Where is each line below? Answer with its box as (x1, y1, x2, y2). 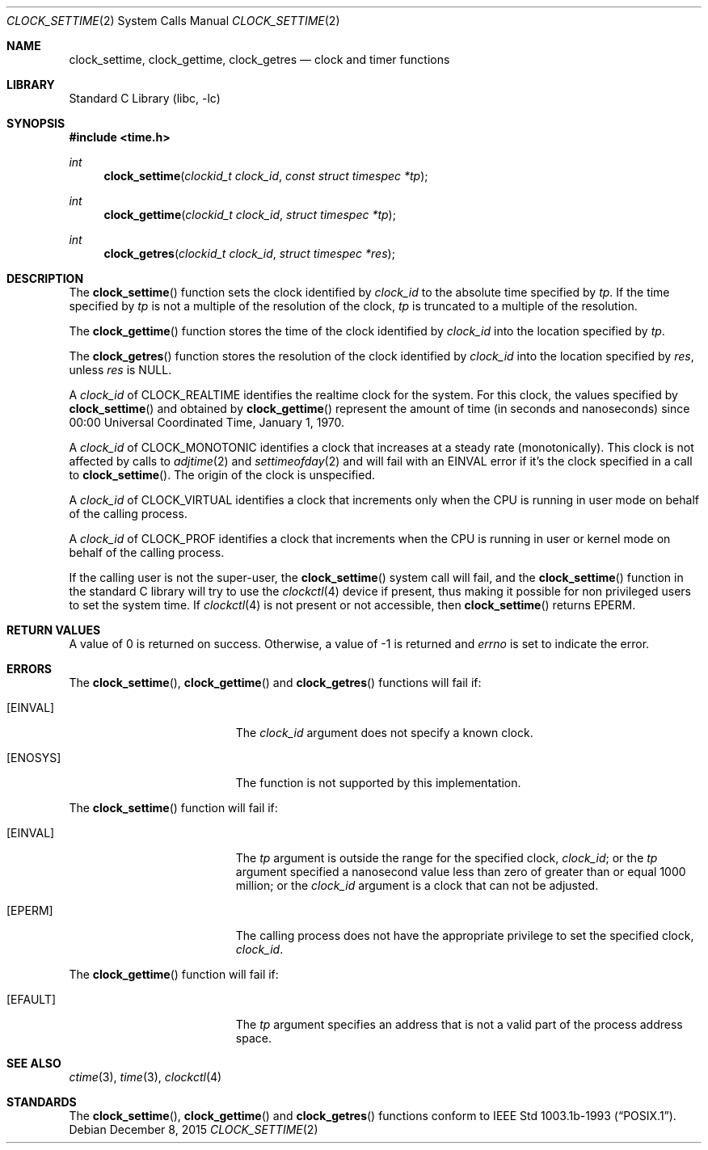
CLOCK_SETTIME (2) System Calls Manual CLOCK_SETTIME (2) (6, 14, 340, 27)
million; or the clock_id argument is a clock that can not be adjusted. (235, 878, 599, 892)
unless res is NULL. (69, 363, 172, 377)
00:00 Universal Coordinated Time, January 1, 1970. (69, 415, 345, 429)
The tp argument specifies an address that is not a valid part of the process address (235, 1017, 683, 1031)
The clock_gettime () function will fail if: (69, 967, 279, 981)
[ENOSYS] (6, 751, 61, 765)
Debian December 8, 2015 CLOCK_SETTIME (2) (69, 1123, 318, 1136)
